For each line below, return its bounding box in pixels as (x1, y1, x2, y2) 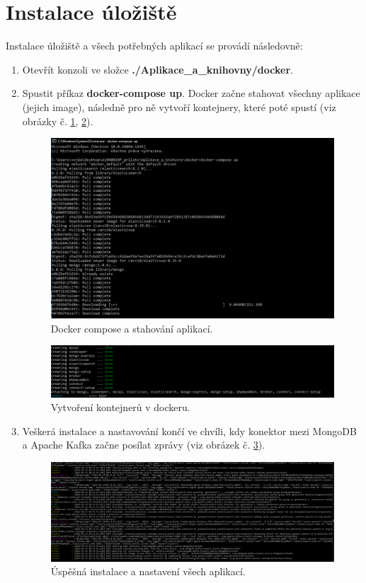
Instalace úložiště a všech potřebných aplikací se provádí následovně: (6, 38, 303, 53)
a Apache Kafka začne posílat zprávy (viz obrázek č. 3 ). (22, 437, 265, 452)
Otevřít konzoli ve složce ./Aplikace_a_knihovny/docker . (22, 62, 293, 76)
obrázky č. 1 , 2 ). (22, 113, 93, 128)
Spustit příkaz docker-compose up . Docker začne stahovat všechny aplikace (22, 86, 360, 100)
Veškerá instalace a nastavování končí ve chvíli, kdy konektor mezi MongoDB (22, 423, 357, 438)
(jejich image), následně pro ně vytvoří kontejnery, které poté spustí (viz (22, 99, 336, 114)
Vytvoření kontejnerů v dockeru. (50, 400, 190, 415)
